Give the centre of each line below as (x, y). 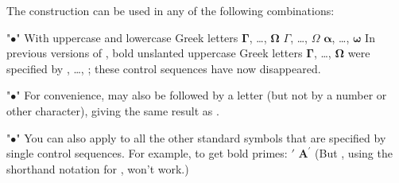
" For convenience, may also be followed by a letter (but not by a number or (201, 95)
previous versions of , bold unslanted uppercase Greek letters (155, 53)
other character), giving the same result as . (113, 110)
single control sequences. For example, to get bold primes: (147, 153)
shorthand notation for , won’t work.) (98, 168)
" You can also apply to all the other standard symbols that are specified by (201, 137)
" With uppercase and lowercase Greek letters (127, 37)
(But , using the (354, 153)
